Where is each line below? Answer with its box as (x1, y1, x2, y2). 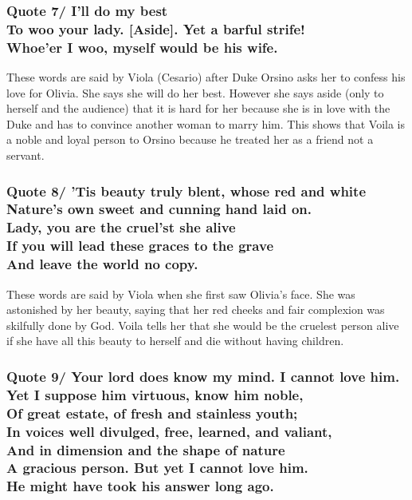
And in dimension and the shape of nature (6, 439, 285, 459)
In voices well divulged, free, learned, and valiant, (6, 421, 332, 441)
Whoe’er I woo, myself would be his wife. (6, 37, 278, 57)
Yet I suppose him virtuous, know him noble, (6, 384, 304, 404)
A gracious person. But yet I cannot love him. (6, 458, 308, 478)
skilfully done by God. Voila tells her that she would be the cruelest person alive (6, 316, 399, 333)
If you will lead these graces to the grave (6, 236, 274, 256)
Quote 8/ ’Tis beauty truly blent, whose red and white (6, 181, 367, 200)
